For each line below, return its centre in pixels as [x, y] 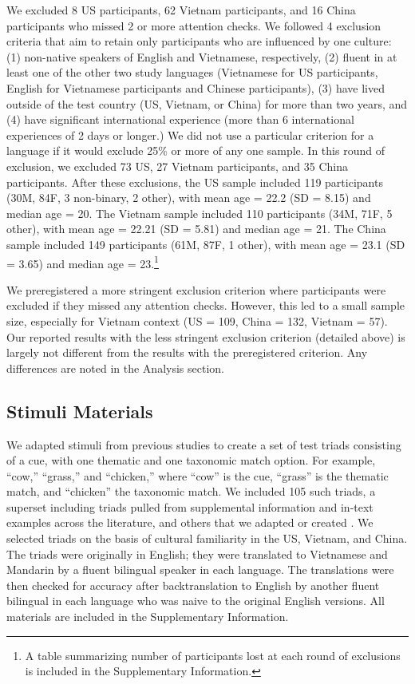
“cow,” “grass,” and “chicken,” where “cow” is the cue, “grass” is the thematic [198, 475]
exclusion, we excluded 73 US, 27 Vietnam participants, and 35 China [177, 166]
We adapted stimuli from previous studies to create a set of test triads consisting [204, 444]
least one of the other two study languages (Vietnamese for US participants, [192, 72]
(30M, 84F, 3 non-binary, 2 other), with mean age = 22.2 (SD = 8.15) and [189, 198]
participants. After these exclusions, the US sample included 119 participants [195, 182]
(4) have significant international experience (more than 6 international [180, 119]
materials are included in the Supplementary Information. [148, 617]
